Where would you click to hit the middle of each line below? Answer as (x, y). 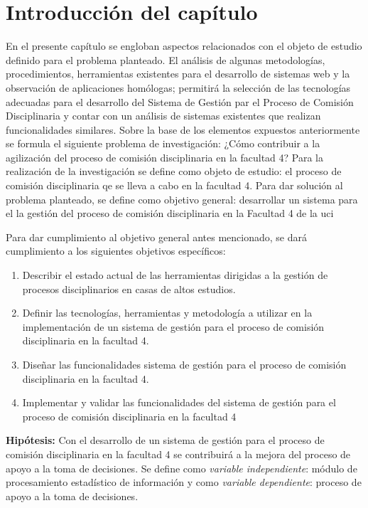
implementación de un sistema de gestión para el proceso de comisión (173, 326)
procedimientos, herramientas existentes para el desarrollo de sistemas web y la (178, 74)
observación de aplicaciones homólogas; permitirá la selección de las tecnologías (178, 87)
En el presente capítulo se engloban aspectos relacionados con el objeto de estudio (184, 46)
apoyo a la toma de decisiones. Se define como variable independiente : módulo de (182, 468)
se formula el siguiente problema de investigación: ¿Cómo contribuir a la (163, 143)
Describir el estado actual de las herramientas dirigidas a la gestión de (175, 275)
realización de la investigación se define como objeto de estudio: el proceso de (174, 171)
